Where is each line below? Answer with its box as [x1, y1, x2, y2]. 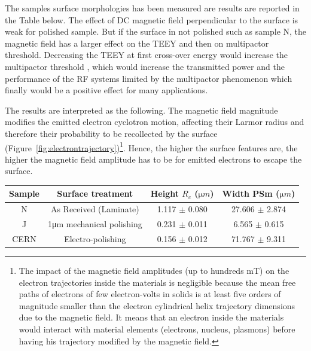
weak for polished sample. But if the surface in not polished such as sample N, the [5, 25, 307, 38]
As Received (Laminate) [50, 203, 139, 215]
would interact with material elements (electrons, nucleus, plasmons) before [19, 323, 295, 335]
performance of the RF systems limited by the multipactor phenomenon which [5, 72, 292, 84]
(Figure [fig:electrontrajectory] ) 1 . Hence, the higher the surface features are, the [5, 139, 298, 154]
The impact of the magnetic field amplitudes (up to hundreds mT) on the [19, 264, 289, 277]
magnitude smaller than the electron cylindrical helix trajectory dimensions [19, 299, 295, 312]
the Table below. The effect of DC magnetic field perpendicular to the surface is [5, 13, 298, 26]
